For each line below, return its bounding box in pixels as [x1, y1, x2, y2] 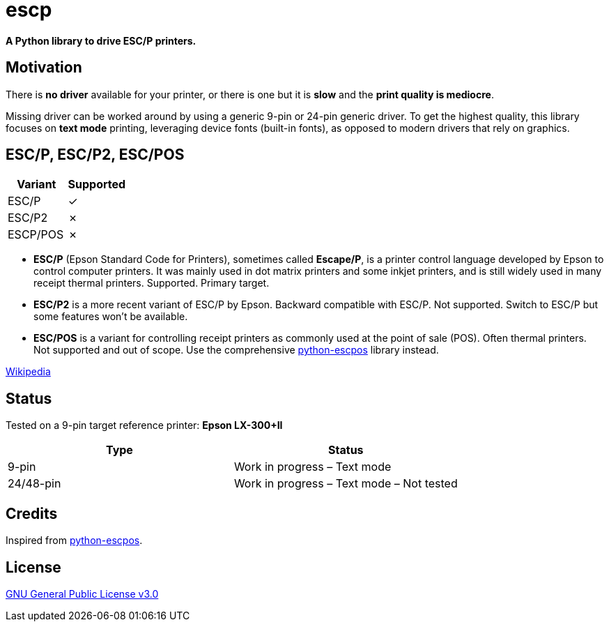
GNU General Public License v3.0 [6, 587, 159, 600]
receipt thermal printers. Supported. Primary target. [33, 277, 270, 289]
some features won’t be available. [33, 310, 188, 323]
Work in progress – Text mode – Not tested [233, 476, 458, 491]
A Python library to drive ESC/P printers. [6, 34, 196, 47]
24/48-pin [8, 476, 61, 491]
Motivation [6, 59, 82, 77]
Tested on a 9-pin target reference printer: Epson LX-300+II [6, 419, 283, 432]
